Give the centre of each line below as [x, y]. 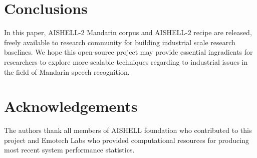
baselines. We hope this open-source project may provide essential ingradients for [128, 52]
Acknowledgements [71, 106]
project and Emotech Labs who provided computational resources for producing [126, 140]
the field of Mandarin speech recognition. [67, 71]
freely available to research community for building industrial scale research [120, 42]
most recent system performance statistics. [69, 150]
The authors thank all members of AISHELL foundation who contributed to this [128, 130]
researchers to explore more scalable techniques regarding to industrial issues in [126, 61]
